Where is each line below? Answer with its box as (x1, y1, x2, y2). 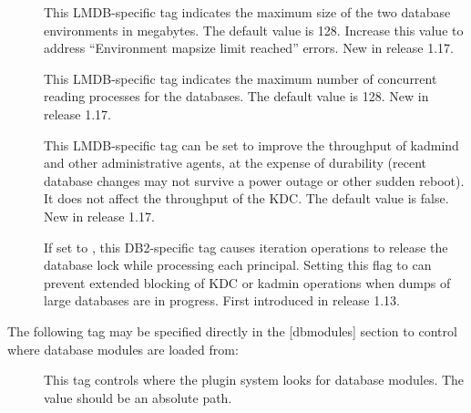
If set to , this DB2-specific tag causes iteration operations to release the (44, 237, 448, 256)
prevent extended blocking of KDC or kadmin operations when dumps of (44, 273, 451, 292)
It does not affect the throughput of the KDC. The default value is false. (44, 189, 449, 208)
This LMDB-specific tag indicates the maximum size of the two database (44, 3, 451, 21)
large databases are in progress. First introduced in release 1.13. (44, 291, 400, 310)
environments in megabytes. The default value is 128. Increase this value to (44, 20, 464, 39)
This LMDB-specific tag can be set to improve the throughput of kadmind (44, 135, 459, 154)
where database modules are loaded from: (7, 339, 239, 358)
